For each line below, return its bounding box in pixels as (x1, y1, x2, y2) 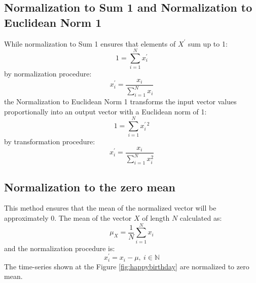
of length (142, 213, 170, 223)
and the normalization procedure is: (4, 242, 115, 253)
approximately (4, 213, 49, 223)
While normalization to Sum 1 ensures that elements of (4, 38, 176, 49)
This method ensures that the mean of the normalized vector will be (4, 203, 216, 213)
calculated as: (179, 213, 222, 223)
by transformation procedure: (4, 136, 95, 147)
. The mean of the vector (54, 213, 132, 223)
